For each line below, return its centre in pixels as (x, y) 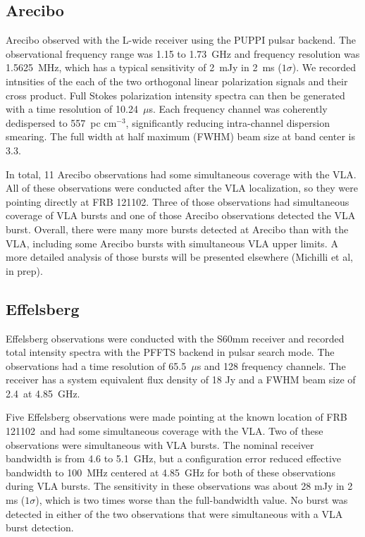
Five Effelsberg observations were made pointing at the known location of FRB (177, 417)
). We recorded (324, 67)
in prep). (24, 270)
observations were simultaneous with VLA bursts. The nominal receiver (160, 444)
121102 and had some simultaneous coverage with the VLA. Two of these (165, 431)
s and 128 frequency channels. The (271, 365)
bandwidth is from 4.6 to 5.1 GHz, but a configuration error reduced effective (174, 458)
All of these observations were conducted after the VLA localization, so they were (182, 188)
